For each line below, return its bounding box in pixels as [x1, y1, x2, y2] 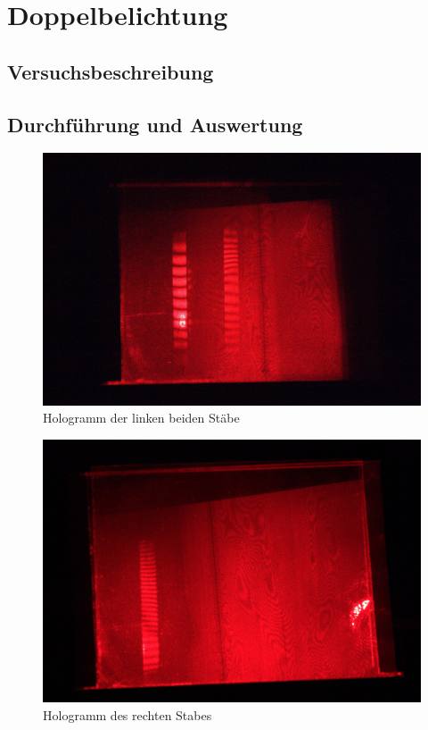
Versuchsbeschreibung [7, 57, 214, 85]
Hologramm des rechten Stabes [43, 705, 212, 724]
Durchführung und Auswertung [7, 110, 303, 138]
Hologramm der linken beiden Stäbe [43, 408, 240, 427]
